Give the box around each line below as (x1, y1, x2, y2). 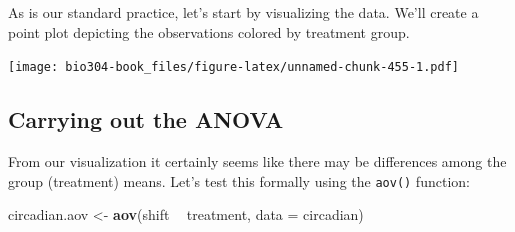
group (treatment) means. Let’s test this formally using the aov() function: (8, 170, 470, 191)
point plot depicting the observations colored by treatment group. (8, 21, 410, 42)
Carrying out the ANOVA (8, 104, 284, 135)
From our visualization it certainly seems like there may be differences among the (8, 151, 507, 172)
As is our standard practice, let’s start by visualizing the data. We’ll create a (8, 2, 479, 22)
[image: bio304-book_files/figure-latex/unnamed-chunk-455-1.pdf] (8, 60, 460, 75)
